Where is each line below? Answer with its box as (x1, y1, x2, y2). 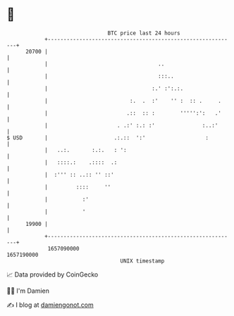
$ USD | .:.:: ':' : (6, 134, 209, 141)
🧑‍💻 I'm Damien (6, 286, 50, 295)
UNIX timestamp (120, 257, 165, 265)
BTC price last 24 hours (107, 30, 180, 37)
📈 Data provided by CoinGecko (6, 270, 99, 279)
